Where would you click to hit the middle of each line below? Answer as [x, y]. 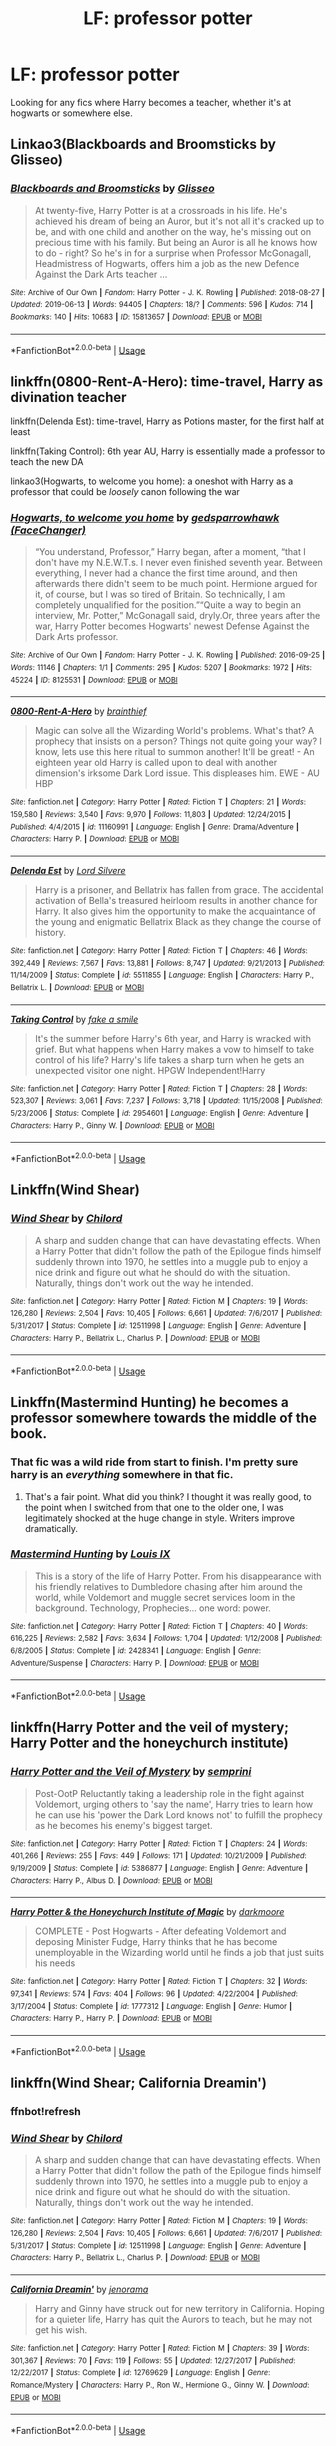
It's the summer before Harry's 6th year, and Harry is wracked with [173, 1038]
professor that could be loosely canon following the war [125, 492]
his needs [55, 1963]
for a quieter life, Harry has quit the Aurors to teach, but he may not [173, 2319]
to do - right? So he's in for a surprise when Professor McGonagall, [173, 253]
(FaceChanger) [48, 530]
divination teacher [68, 397]
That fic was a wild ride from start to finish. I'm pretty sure [154, 1462]
